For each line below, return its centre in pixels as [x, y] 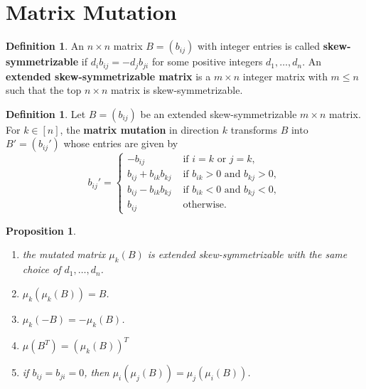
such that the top [44, 90]
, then [97, 372]
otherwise [204, 205]
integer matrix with [285, 76]
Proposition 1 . [41, 230]
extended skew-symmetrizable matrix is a [108, 76]
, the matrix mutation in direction [140, 129]
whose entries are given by [121, 143]
